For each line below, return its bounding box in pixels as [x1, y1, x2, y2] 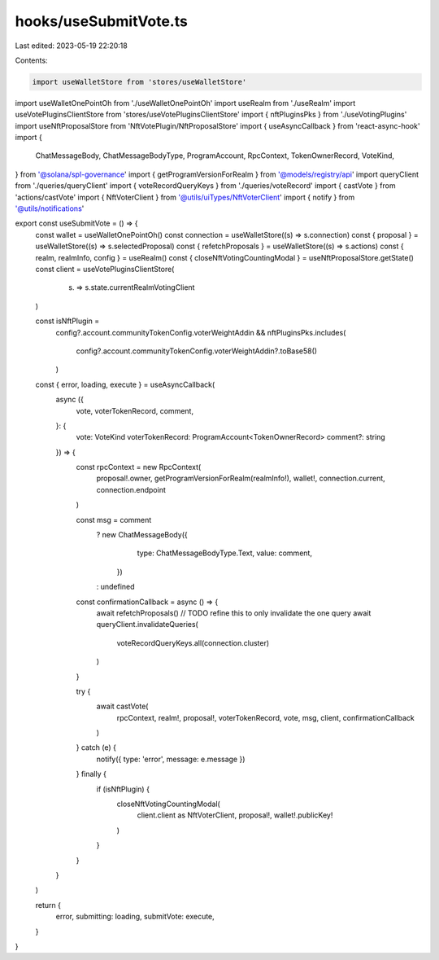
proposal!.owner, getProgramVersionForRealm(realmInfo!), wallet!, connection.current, [96, 473, 385, 484]
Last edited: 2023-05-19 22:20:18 [15, 41, 128, 50]
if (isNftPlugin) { [96, 784, 150, 794]
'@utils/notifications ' [15, 204, 85, 213]
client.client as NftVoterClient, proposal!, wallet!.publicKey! [137, 810, 333, 820]
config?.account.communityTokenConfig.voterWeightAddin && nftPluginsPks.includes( [55, 327, 346, 337]
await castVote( [96, 701, 149, 712]
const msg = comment [76, 515, 152, 524]
